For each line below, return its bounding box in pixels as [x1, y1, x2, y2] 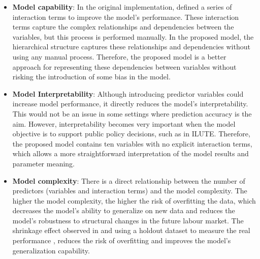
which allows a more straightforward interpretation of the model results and [12, 148, 249, 159]
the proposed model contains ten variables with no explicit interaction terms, [12, 138, 252, 149]
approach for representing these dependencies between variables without [12, 61, 237, 72]
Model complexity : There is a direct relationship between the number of [12, 175, 245, 186]
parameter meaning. [12, 158, 75, 168]
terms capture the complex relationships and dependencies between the [12, 21, 234, 32]
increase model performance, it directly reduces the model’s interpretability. [12, 98, 248, 109]
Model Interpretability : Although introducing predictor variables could [12, 88, 244, 99]
